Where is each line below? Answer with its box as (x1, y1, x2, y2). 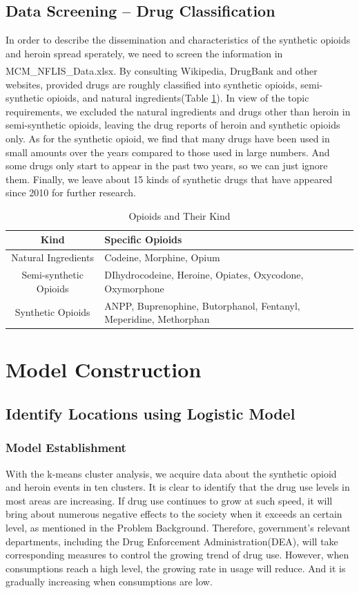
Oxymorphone (104, 281, 164, 295)
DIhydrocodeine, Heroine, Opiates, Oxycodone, (104, 267, 304, 282)
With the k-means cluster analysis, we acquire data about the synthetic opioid (6, 466, 337, 480)
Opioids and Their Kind (128, 208, 231, 223)
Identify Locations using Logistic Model (6, 403, 295, 424)
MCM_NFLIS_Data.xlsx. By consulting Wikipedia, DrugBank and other (6, 63, 318, 77)
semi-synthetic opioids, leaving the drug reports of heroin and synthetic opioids (6, 117, 340, 132)
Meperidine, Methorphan (104, 312, 210, 326)
